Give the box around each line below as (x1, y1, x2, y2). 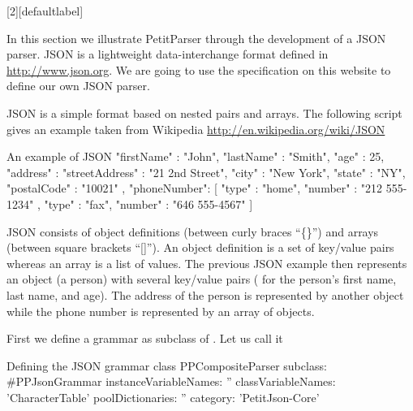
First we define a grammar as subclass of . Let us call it (6, 330, 283, 347)
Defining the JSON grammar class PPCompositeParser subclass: (6, 357, 327, 374)
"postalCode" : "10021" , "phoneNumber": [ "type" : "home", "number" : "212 (6, 180, 382, 197)
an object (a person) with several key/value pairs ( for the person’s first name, (6, 270, 397, 288)
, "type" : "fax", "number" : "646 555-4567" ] (37, 195, 253, 212)
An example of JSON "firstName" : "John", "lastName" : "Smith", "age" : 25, (6, 148, 385, 165)
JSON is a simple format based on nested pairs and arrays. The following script (6, 104, 402, 121)
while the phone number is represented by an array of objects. (6, 302, 315, 319)
